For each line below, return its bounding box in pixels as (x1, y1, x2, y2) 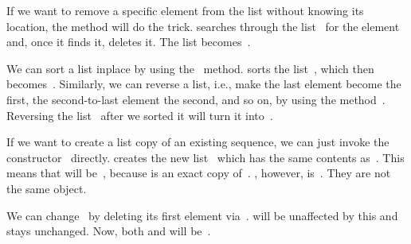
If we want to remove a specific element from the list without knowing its (6, 2, 364, 18)
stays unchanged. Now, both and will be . (6, 223, 211, 239)
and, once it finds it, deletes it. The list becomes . (6, 33, 251, 50)
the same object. (6, 180, 87, 196)
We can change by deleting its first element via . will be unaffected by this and (6, 207, 398, 223)
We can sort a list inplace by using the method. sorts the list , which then (6, 60, 374, 76)
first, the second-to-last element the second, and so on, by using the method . (6, 91, 386, 107)
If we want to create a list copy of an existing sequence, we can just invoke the (6, 134, 389, 150)
